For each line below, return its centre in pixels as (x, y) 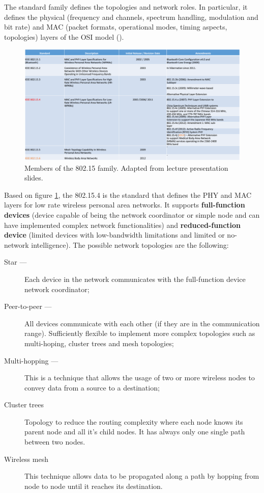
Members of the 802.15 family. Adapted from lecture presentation (126, 167)
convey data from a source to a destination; (92, 387)
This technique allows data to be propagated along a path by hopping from (142, 476)
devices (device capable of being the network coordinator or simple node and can (132, 214)
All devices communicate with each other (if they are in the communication (142, 323)
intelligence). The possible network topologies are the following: (130, 244)
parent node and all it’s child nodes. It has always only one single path (135, 432)
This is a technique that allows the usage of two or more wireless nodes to (140, 378)
